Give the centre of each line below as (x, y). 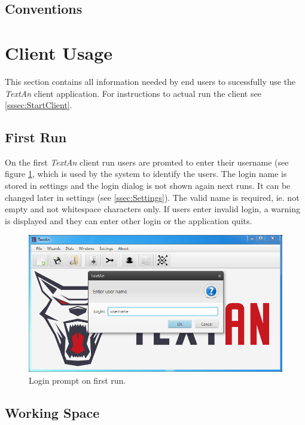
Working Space (52, 412)
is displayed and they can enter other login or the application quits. (129, 220)
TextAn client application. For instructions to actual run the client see (133, 93)
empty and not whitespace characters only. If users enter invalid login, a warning (153, 209)
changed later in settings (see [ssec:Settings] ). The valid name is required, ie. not (152, 197)
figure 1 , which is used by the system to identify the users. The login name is (146, 174)
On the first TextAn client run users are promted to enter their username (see (147, 162)
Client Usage (59, 52)
